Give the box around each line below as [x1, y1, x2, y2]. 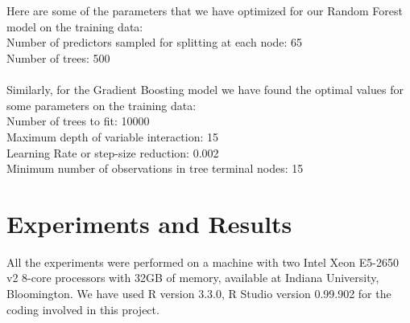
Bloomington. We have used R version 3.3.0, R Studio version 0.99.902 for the [6, 285, 391, 302]
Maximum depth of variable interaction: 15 [6, 128, 218, 145]
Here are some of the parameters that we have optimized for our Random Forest [6, 2, 404, 19]
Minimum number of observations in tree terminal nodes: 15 [6, 160, 304, 177]
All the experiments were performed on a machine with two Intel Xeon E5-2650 [6, 253, 399, 270]
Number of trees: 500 [6, 49, 110, 66]
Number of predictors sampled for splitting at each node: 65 [6, 34, 303, 51]
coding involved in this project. [6, 301, 159, 317]
